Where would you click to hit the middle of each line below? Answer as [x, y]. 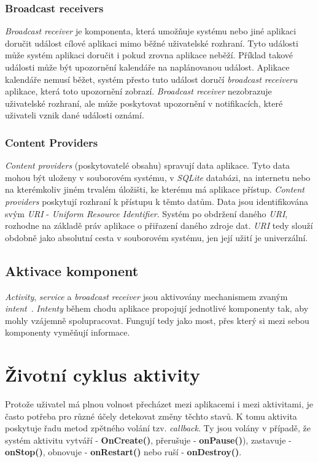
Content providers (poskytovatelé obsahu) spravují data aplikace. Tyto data [148, 165]
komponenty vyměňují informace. [68, 332]
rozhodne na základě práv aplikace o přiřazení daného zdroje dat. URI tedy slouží [159, 225]
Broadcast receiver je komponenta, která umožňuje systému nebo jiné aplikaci [151, 31]
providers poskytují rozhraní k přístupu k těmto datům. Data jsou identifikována [157, 201]
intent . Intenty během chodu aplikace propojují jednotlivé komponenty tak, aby [157, 308]
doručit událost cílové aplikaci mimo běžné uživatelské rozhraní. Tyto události [152, 43]
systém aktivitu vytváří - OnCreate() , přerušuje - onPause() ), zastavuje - [148, 440]
